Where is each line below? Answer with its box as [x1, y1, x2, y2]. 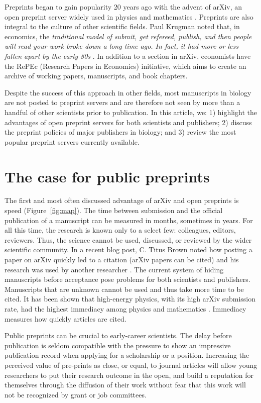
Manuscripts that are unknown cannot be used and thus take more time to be [5, 283, 244, 294]
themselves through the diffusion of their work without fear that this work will [5, 379, 246, 390]
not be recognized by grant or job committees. [5, 389, 147, 399]
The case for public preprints [5, 166, 210, 186]
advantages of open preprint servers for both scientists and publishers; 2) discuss [5, 117, 252, 127]
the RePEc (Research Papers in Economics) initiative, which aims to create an [5, 60, 246, 71]
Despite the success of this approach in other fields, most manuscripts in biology [5, 87, 251, 97]
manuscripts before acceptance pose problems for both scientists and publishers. [5, 274, 250, 284]
